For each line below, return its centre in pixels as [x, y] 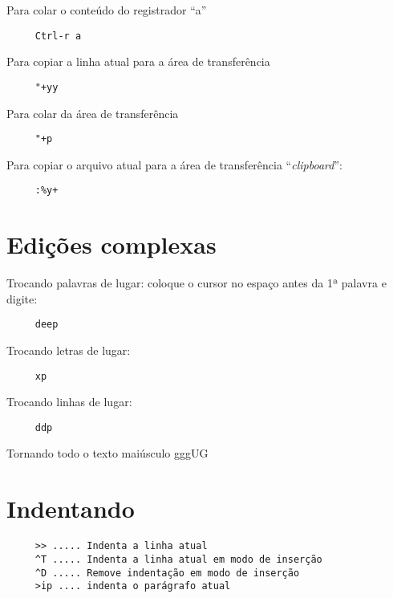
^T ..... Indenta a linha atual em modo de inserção [178, 559]
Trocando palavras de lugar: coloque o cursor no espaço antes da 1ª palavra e [196, 283]
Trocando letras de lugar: [69, 350]
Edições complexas [111, 244]
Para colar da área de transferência [93, 113]
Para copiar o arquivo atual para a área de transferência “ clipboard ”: [174, 164]
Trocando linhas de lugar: [69, 402]
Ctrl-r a [58, 36]
